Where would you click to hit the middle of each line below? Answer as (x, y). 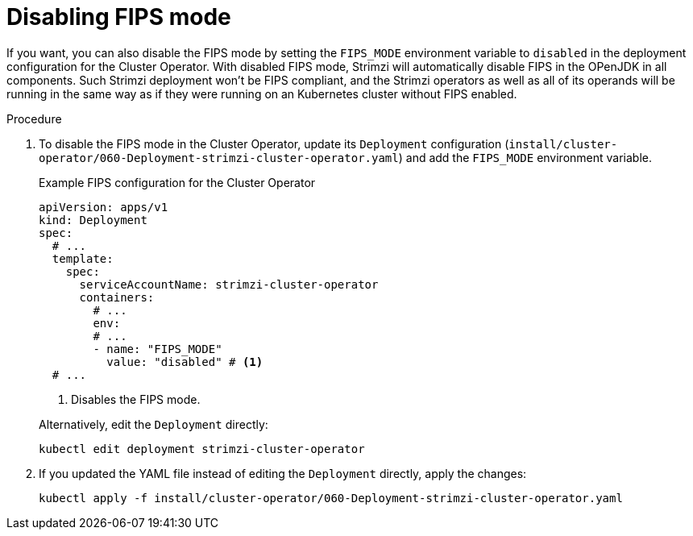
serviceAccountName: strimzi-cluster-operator (229, 284)
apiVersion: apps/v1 (104, 207)
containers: (117, 297)
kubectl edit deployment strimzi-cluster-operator (202, 449)
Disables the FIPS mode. (136, 399)
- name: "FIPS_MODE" (158, 349)
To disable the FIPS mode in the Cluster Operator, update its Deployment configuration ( (274, 143)
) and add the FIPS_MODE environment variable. (525, 157)
